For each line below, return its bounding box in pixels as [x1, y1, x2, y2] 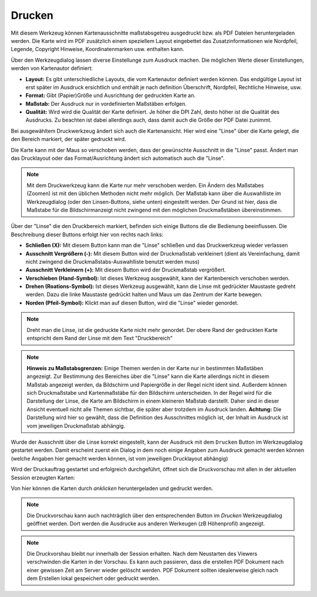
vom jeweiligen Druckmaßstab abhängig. [26, 422, 126, 429]
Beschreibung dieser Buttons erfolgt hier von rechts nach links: [11, 231, 164, 238]
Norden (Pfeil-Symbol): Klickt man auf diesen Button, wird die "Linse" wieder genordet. [25, 299, 239, 306]
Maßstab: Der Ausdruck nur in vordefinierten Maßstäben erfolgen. [25, 100, 187, 107]
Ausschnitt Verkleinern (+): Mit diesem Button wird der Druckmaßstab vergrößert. [25, 266, 226, 273]
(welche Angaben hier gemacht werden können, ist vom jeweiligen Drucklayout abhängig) [11, 455, 228, 462]
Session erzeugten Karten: [11, 474, 76, 481]
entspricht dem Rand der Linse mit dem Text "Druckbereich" [26, 335, 173, 342]
